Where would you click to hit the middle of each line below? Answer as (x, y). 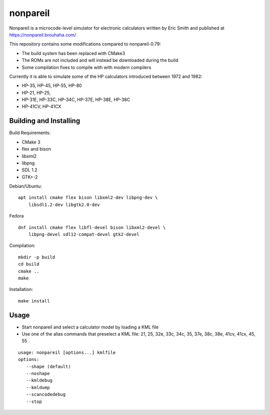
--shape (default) (48, 366)
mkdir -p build (37, 257)
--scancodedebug (46, 394)
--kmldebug (39, 380)
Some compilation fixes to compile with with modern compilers (86, 67)
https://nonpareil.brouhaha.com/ (43, 34)
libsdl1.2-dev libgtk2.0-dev (64, 204)
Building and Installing (45, 121)
